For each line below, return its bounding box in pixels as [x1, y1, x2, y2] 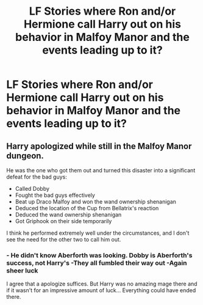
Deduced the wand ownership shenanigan [15, 211, 122, 218]
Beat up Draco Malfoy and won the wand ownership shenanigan [15, 198, 177, 205]
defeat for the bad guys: [6, 173, 67, 180]
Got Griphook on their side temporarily [15, 218, 112, 224]
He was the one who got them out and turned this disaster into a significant [6, 167, 196, 174]
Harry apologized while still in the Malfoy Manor [6, 141, 192, 151]
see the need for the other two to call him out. [6, 236, 121, 243]
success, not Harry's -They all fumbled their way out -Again [6, 259, 187, 267]
